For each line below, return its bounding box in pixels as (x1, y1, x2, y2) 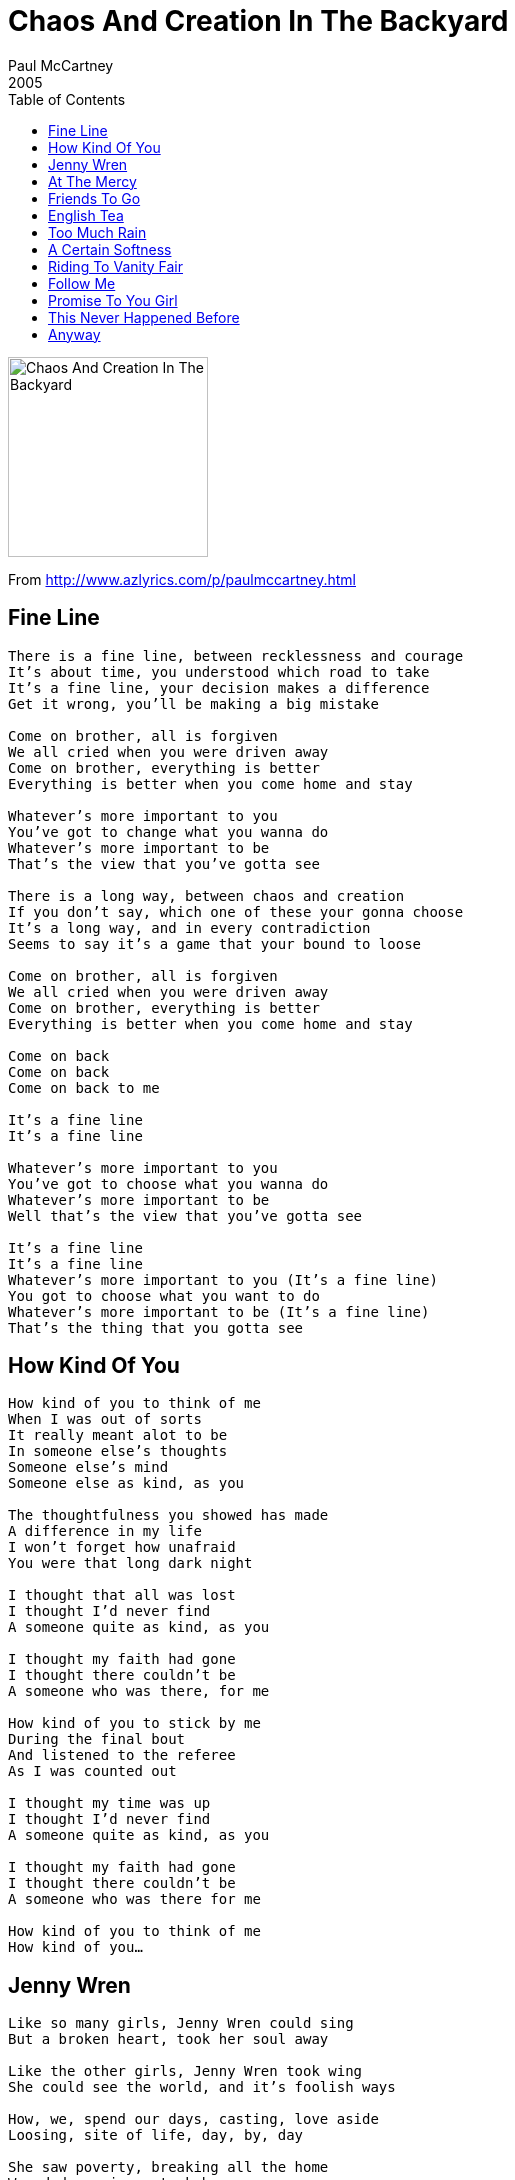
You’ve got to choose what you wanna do (8, 1175, 329, 1192)
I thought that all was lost (8, 1587, 236, 1604)
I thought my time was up (8, 1795, 211, 1812)
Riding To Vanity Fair (48, 257, 184, 275)
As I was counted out (8, 1763, 177, 1780)
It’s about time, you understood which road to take (8, 663, 430, 680)
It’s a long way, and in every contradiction (8, 919, 371, 936)
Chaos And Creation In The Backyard (8, 4, 509, 38)
